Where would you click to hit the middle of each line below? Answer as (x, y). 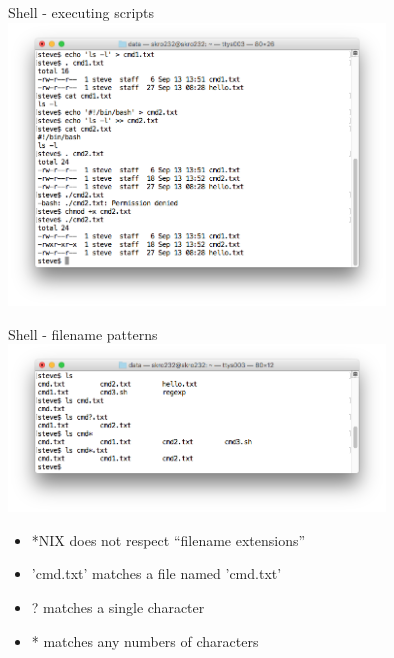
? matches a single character (118, 606)
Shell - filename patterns (83, 333)
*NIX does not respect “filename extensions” (168, 539)
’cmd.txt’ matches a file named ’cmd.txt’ (156, 573)
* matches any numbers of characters (145, 640)
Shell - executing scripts (81, 12)
